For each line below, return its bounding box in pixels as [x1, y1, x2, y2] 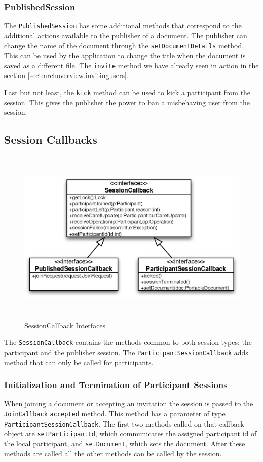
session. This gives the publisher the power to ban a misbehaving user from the [4, 97, 250, 107]
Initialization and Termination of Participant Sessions [4, 378, 228, 391]
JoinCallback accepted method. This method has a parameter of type [4, 408, 226, 419]
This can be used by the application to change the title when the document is [4, 50, 246, 61]
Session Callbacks [4, 132, 97, 147]
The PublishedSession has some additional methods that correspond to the [4, 20, 242, 31]
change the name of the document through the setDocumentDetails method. [4, 40, 244, 51]
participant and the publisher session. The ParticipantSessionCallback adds [4, 346, 248, 357]
